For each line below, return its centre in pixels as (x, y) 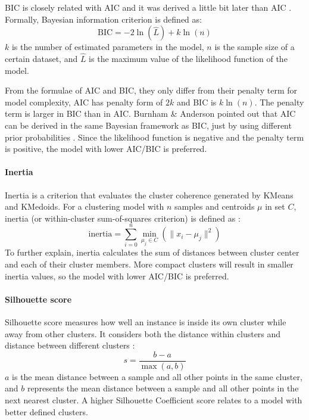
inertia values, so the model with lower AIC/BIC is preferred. (117, 276)
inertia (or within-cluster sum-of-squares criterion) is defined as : (123, 218)
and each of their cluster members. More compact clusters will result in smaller (149, 264)
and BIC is (196, 102)
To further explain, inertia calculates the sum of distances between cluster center (152, 252)
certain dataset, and (41, 58)
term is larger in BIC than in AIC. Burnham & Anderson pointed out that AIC (150, 113)
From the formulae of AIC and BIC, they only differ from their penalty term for (151, 90)
